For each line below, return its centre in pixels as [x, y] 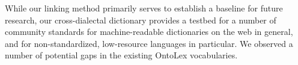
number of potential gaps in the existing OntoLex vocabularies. [121, 55]
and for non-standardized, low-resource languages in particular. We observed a [149, 43]
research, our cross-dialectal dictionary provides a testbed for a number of [141, 20]
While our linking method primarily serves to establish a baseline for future [144, 8]
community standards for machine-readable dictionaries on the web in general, [149, 32]
